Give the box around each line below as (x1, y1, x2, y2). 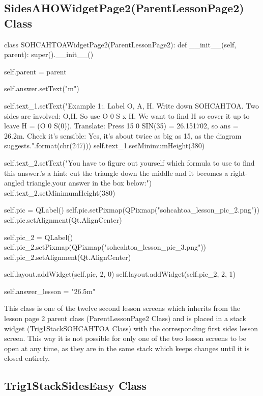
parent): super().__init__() (4, 49, 94, 60)
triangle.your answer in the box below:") (26, 177, 152, 188)
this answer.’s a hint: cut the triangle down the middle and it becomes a (4, 167, 228, 178)
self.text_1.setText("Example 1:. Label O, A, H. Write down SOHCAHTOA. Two (4, 100, 259, 111)
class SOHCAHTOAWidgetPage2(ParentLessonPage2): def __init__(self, (4, 39, 237, 49)
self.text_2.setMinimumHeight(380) (4, 187, 115, 198)
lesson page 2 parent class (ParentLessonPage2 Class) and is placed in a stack (4, 313, 246, 324)
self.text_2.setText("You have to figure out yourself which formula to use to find (4, 157, 255, 168)
